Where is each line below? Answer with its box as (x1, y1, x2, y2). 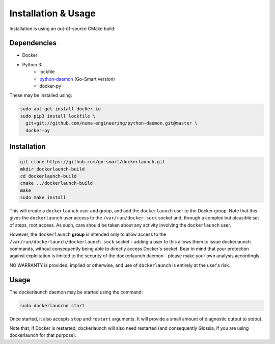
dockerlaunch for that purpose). (9, 332, 76, 338)
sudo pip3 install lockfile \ (20, 113, 96, 119)
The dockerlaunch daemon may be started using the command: (9, 289, 143, 295)
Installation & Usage (9, 8, 96, 19)
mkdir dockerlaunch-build (20, 166, 85, 172)
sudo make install (20, 194, 66, 201)
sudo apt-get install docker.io (20, 106, 101, 112)
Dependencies (9, 39, 57, 47)
